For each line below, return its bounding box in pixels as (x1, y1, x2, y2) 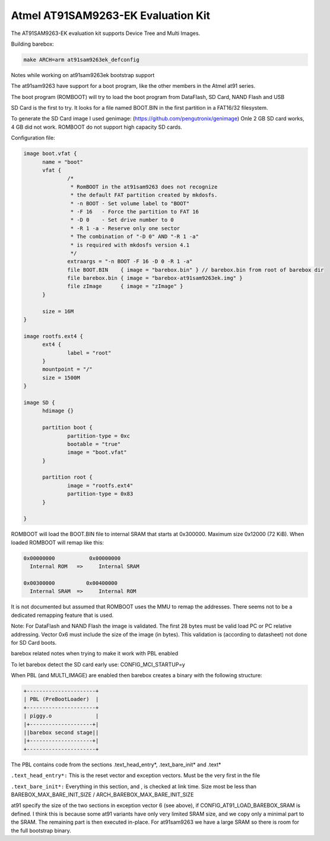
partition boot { (42, 424, 93, 431)
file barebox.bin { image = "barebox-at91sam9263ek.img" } (67, 275, 243, 282)
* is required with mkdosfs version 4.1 (70, 241, 190, 249)
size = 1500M (42, 374, 80, 381)
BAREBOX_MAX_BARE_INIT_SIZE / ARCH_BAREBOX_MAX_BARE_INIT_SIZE (11, 791, 194, 798)
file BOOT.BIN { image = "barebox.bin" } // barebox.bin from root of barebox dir (67, 266, 324, 273)
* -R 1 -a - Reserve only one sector (70, 225, 180, 231)
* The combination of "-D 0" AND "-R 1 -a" (70, 233, 199, 240)
